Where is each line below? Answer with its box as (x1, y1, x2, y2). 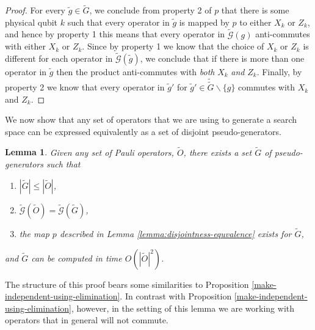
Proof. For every (5, 4, 65, 16)
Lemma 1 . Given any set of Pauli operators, (5, 145, 174, 158)
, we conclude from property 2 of (89, 4, 212, 16)
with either (5, 40, 46, 53)
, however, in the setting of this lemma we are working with (71, 301, 295, 314)
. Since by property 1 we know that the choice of (82, 40, 264, 53)
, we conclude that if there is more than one (140, 52, 305, 65)
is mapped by (179, 15, 230, 28)
